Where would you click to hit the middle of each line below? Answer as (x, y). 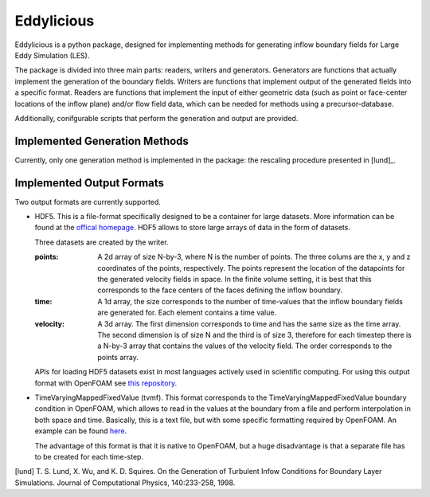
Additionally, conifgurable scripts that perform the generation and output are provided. (156, 118)
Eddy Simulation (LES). (52, 55)
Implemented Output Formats (90, 183)
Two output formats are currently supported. (88, 202)
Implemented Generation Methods (102, 141)
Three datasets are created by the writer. (102, 242)
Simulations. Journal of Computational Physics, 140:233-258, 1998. (125, 483)
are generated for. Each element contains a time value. (187, 313)
